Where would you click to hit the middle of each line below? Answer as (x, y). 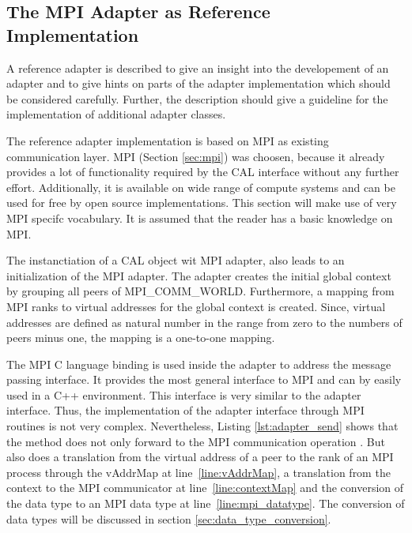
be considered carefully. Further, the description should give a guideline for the (197, 98)
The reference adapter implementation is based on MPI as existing (168, 140)
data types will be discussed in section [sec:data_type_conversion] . (169, 518)
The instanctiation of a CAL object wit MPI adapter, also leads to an (176, 260)
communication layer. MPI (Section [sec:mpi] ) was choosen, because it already (196, 156)
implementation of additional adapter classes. (116, 114)
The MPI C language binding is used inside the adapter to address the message (199, 364)
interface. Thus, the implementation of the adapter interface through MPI (185, 410)
